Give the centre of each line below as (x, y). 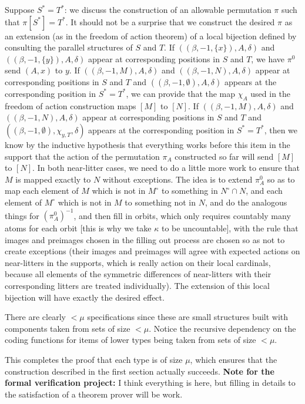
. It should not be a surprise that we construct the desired (170, 21)
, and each (264, 191)
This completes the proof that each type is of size (94, 359)
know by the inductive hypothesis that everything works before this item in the (148, 144)
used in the (271, 93)
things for (22, 215)
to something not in (160, 202)
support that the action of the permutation (82, 156)
